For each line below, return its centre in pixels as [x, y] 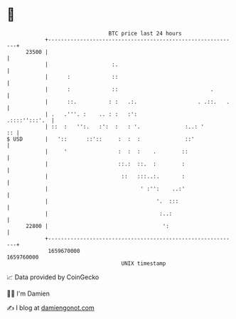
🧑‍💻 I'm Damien [28, 293]
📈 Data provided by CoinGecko [53, 277]
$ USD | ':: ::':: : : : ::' [101, 139]
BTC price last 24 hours [145, 33]
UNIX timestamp [144, 263]
